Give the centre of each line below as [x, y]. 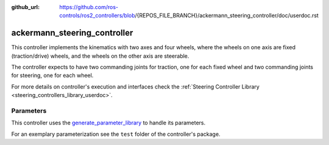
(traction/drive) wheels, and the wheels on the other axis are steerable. [100, 56]
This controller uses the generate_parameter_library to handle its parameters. [108, 123]
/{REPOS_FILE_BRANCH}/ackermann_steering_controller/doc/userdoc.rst [227, 16]
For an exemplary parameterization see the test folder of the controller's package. [116, 134]
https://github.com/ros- [89, 7]
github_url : [25, 7]
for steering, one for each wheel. [52, 75]
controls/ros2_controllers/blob [97, 16]
